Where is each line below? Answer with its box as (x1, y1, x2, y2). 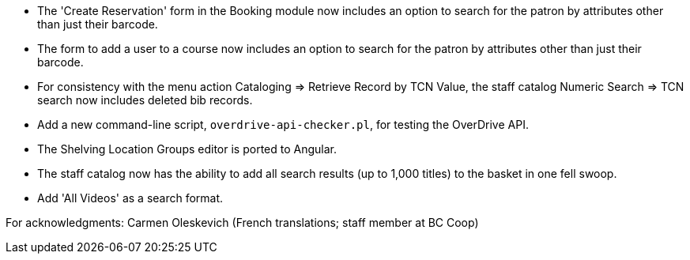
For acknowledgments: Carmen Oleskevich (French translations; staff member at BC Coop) (6, 216, 479, 229)
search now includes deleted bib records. (37, 93, 253, 107)
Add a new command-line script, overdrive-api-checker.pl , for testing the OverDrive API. (37, 118, 529, 131)
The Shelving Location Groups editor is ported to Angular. (37, 142, 337, 156)
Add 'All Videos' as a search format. (37, 191, 224, 205)
